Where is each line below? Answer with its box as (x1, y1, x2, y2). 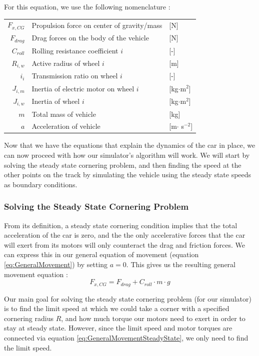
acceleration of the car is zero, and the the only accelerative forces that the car (4, 230, 245, 240)
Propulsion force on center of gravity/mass (31, 19, 162, 30)
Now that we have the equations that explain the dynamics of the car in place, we (4, 140, 255, 150)
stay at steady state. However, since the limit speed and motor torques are (4, 323, 232, 333)
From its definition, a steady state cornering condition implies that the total (4, 220, 237, 230)
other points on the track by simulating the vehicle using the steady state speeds (4, 169, 251, 180)
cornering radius (4, 313, 53, 323)
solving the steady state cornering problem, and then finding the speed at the (4, 159, 241, 170)
